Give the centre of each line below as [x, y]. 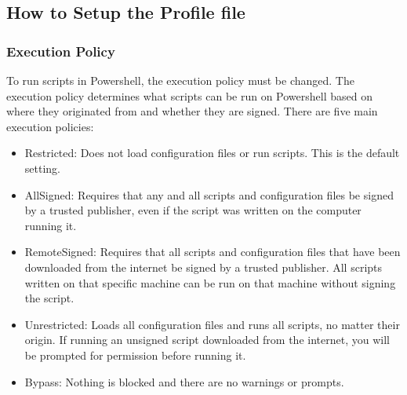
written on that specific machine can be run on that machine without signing [210, 282]
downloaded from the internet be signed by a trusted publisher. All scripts [203, 267]
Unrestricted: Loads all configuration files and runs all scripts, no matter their [212, 324]
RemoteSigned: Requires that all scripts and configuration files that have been [213, 252]
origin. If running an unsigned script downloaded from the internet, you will [207, 340]
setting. [42, 168]
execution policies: [50, 126]
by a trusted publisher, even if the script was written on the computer [193, 210]
